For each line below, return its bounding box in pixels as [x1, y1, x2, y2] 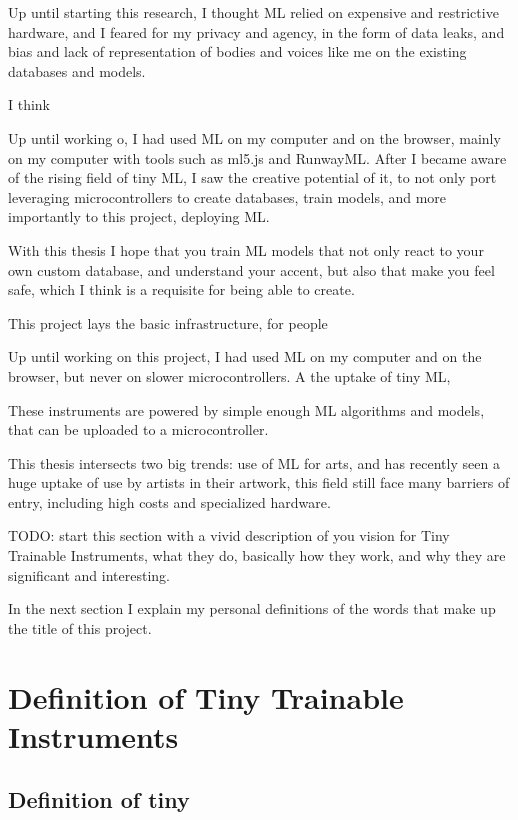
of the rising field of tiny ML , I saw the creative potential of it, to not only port [8, 167, 497, 188]
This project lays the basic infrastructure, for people [8, 312, 328, 333]
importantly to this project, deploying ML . [8, 206, 270, 227]
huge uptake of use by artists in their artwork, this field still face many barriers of [8, 472, 510, 493]
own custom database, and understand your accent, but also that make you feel [8, 259, 495, 280]
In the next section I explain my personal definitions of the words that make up [8, 598, 496, 619]
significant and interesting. [8, 564, 170, 585]
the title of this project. [8, 617, 152, 638]
